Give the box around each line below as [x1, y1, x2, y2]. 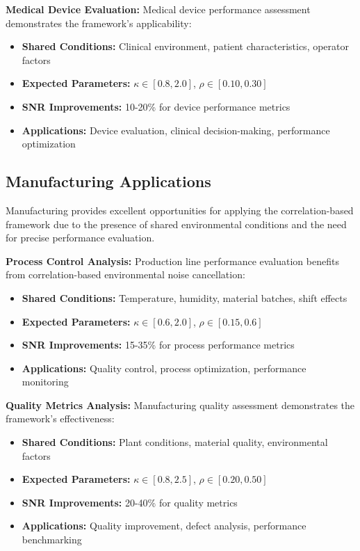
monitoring [22, 374, 69, 389]
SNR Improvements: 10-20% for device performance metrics [22, 99, 291, 113]
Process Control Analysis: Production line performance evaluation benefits [6, 253, 339, 268]
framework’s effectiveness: [6, 411, 115, 426]
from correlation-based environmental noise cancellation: [6, 267, 245, 282]
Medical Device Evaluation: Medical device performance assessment [6, 2, 311, 16]
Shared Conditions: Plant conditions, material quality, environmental [22, 435, 328, 449]
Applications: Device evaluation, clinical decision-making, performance [22, 122, 330, 137]
